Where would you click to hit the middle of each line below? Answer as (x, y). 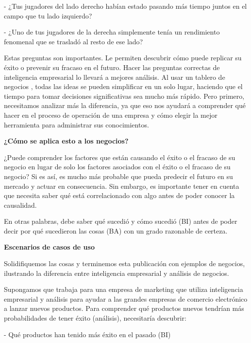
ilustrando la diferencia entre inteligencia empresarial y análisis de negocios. (117, 273)
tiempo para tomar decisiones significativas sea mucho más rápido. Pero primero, (124, 96)
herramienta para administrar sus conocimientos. (76, 124)
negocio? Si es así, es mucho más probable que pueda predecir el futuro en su (118, 176)
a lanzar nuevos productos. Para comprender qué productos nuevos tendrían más (124, 308)
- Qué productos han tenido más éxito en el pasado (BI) (87, 334)
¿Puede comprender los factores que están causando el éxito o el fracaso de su (120, 157)
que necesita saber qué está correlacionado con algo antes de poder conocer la (119, 195)
